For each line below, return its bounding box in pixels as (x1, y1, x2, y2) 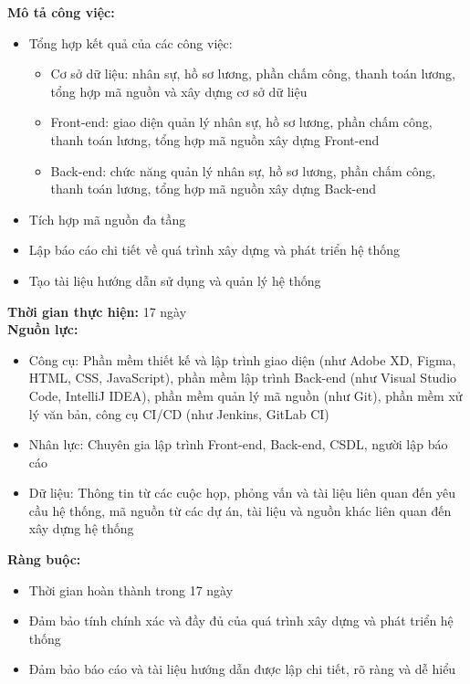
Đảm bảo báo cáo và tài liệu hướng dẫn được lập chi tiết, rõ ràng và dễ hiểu (28, 659, 456, 679)
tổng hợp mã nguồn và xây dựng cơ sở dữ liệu (50, 81, 308, 100)
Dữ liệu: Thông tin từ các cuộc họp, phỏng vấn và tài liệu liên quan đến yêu (28, 483, 456, 502)
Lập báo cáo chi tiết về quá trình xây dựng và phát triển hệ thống (28, 240, 401, 259)
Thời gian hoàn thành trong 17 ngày (28, 580, 234, 599)
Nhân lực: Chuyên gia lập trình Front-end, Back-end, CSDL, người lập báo (28, 435, 448, 454)
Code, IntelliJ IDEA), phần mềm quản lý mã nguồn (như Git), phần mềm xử (28, 385, 463, 405)
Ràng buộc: (7, 550, 81, 569)
